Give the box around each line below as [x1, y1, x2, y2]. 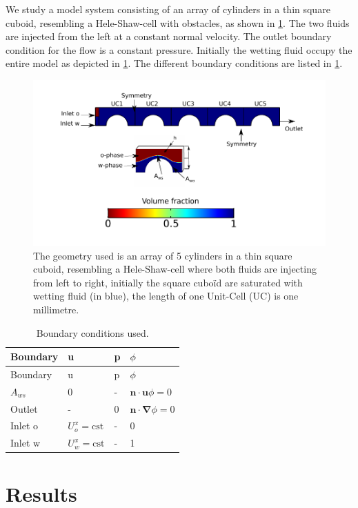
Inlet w [10, 436, 41, 450]
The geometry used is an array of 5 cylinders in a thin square [33, 248, 292, 262]
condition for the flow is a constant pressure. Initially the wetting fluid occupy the [6, 42, 352, 57]
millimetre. [33, 302, 79, 316]
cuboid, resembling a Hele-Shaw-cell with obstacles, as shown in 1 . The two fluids [6, 15, 350, 30]
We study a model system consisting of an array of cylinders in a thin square [6, 2, 330, 16]
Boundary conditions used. [36, 325, 149, 340]
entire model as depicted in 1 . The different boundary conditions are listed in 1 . [6, 56, 343, 70]
